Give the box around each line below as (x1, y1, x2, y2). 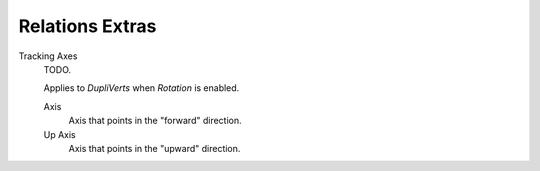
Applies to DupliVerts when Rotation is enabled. (43, 82, 240, 94)
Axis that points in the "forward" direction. (68, 115, 242, 127)
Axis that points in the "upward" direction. (68, 142, 241, 154)
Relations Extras (18, 15, 157, 37)
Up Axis (43, 128, 77, 140)
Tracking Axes (18, 50, 78, 62)
